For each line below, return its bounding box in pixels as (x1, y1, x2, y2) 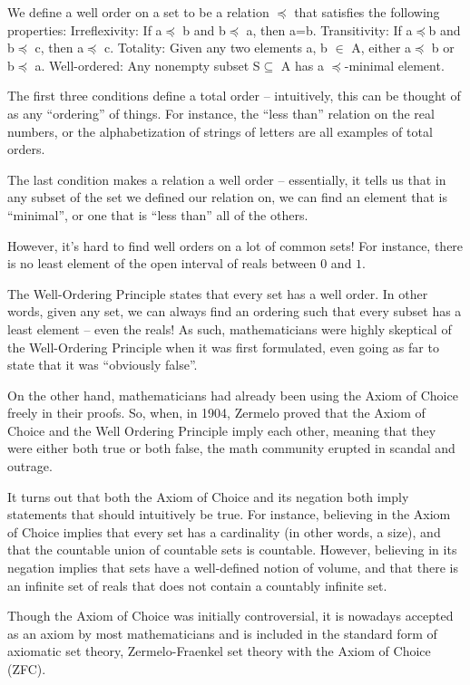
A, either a (351, 38, 412, 57)
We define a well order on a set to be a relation (7, 3, 269, 21)
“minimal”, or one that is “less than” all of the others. (7, 205, 308, 224)
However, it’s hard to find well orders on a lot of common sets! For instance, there (7, 236, 464, 255)
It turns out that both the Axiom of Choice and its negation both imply (7, 487, 409, 506)
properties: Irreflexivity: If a (7, 20, 162, 39)
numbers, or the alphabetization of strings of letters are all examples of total (7, 121, 433, 140)
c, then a (34, 38, 84, 57)
